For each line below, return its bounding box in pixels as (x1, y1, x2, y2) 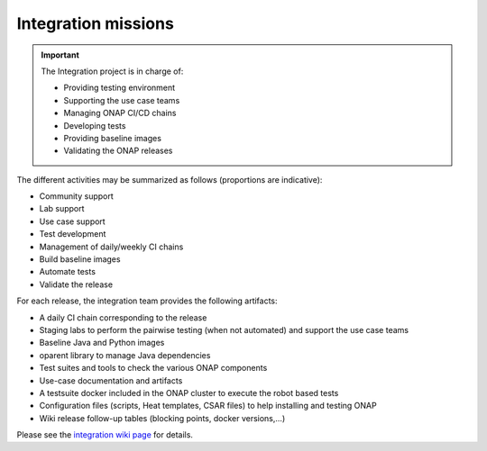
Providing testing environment (63, 82, 176, 94)
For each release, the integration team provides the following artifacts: (16, 295, 279, 306)
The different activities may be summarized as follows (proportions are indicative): (16, 174, 323, 185)
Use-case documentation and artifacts (39, 374, 183, 386)
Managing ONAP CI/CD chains (63, 108, 177, 119)
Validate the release (39, 279, 113, 290)
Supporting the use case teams (63, 95, 180, 105)
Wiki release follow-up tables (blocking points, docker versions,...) (39, 412, 286, 423)
